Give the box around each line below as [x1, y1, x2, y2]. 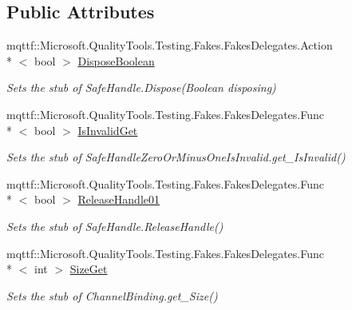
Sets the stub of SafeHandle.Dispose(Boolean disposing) [6, 79, 276, 96]
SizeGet [69, 260, 108, 277]
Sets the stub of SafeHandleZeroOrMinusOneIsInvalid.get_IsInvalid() [6, 149, 346, 165]
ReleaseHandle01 [77, 191, 160, 208]
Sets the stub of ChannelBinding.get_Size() [6, 287, 218, 304]
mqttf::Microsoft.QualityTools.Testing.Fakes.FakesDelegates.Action [6, 37, 333, 54]
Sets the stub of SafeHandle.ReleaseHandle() [6, 217, 223, 234]
